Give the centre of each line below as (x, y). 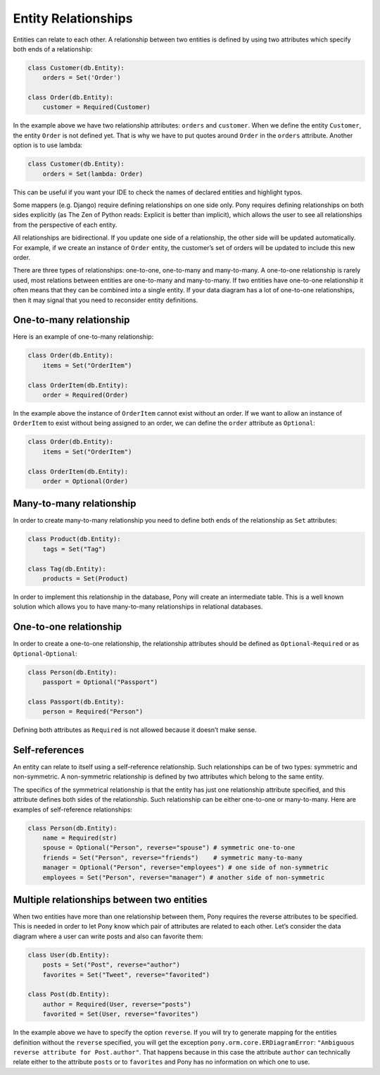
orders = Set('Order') (82, 78)
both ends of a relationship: (53, 49)
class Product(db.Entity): (74, 539)
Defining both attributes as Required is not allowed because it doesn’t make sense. (135, 730)
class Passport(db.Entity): (76, 702)
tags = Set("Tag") (74, 549)
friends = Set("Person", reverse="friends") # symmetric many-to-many (172, 857)
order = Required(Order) (85, 395)
